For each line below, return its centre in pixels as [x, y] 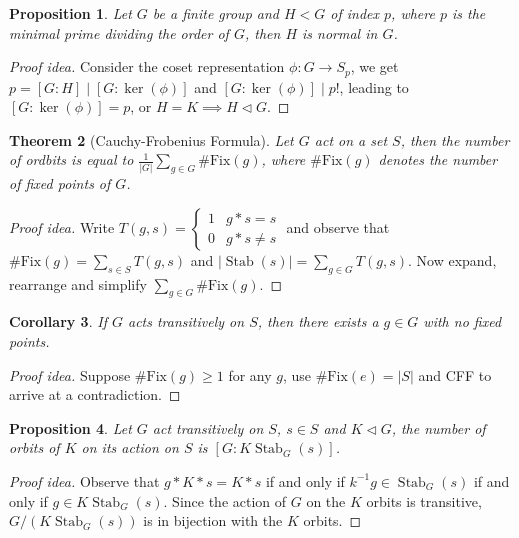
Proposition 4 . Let [70, 427]
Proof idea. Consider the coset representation [147, 66]
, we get [374, 66]
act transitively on [208, 427]
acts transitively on [186, 321]
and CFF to [455, 374]
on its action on [130, 447]
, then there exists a [318, 321]
